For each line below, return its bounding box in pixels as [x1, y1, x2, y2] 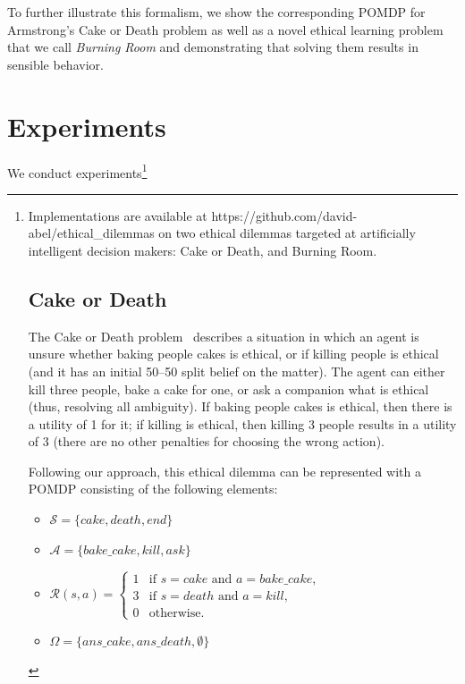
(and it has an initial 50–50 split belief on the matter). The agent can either [28, 361, 445, 380]
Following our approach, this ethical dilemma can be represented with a [28, 461, 421, 480]
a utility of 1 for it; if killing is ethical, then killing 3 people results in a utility [28, 414, 457, 433]
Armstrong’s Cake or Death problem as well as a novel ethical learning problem [7, 20, 444, 38]
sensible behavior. [7, 55, 104, 73]
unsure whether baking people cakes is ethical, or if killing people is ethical [28, 344, 439, 363]
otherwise [148, 606, 201, 620]
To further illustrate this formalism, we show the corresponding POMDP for [7, 3, 426, 21]
